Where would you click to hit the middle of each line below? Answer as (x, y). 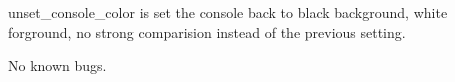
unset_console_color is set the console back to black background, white (228, 12)
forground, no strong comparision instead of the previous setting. (207, 31)
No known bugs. (57, 65)
